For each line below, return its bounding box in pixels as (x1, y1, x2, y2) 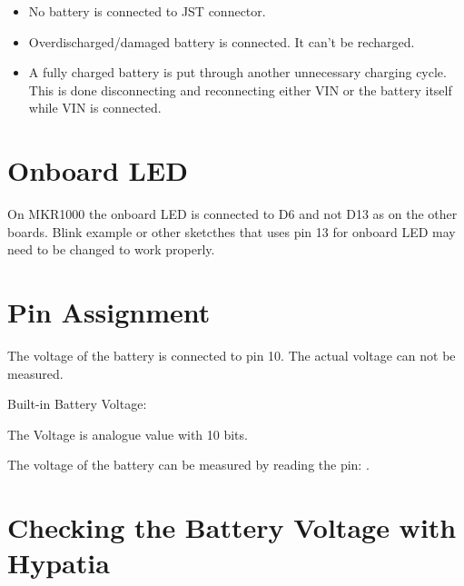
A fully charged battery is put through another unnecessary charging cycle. (28, 63, 447, 82)
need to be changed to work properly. (7, 240, 215, 259)
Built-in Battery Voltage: (7, 394, 147, 413)
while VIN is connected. (28, 98, 162, 117)
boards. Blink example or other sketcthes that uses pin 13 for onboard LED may (7, 222, 456, 241)
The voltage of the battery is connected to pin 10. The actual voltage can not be (7, 346, 456, 364)
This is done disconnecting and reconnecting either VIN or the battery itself (28, 80, 452, 99)
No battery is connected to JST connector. (28, 2, 266, 20)
